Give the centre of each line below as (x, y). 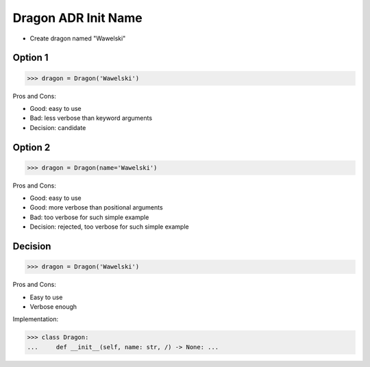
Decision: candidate (58, 127)
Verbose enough (53, 307)
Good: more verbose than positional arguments (97, 207)
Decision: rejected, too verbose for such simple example (109, 227)
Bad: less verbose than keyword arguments (91, 118)
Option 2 (32, 147)
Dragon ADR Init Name (78, 18)
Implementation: (36, 319)
